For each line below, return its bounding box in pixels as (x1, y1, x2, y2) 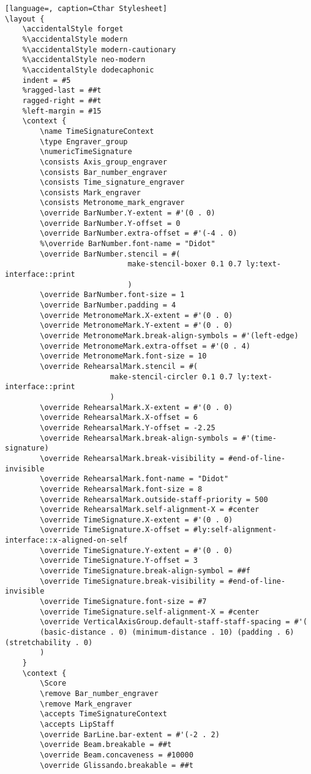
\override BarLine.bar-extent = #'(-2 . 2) (40, 730, 220, 739)
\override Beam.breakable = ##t (40, 740, 172, 749)
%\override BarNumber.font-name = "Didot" (40, 239, 215, 249)
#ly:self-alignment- (193, 525, 277, 535)
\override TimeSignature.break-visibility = (40, 576, 224, 586)
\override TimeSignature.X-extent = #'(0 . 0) (40, 515, 233, 524)
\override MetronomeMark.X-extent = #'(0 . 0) (40, 311, 233, 320)
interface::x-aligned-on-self (5, 536, 128, 545)
